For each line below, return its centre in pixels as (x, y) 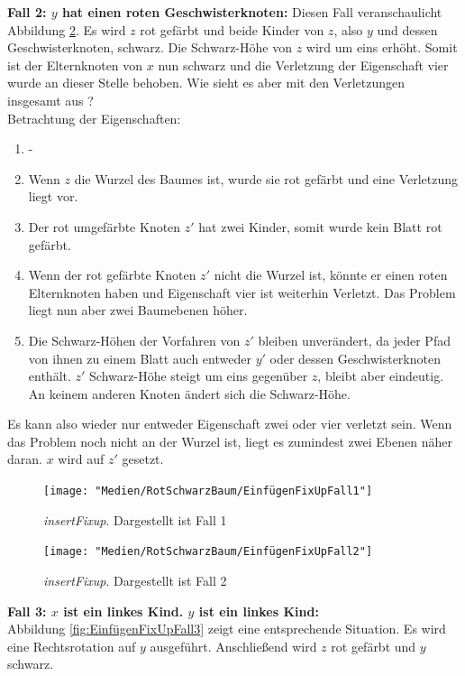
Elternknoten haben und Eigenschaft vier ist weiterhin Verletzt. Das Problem (242, 292)
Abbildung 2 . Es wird (67, 29)
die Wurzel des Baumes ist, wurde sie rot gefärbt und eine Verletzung (266, 178)
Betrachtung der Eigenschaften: (94, 118)
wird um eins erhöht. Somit (382, 47)
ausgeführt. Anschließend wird (233, 646)
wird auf (81, 459)
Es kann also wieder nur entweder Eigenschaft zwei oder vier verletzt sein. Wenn (230, 424)
